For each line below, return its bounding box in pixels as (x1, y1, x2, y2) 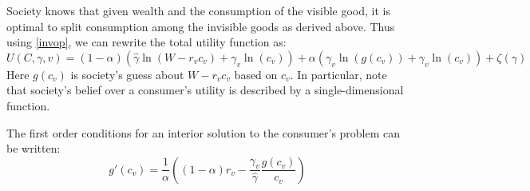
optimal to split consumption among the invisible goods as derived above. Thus (6, 18, 395, 34)
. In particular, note (290, 66, 387, 82)
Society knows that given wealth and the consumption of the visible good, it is (6, 2, 390, 18)
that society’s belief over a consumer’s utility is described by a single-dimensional (6, 82, 404, 98)
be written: (6, 140, 61, 157)
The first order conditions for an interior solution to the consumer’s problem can (6, 124, 401, 141)
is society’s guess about (70, 66, 184, 82)
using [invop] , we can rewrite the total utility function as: (6, 34, 287, 50)
